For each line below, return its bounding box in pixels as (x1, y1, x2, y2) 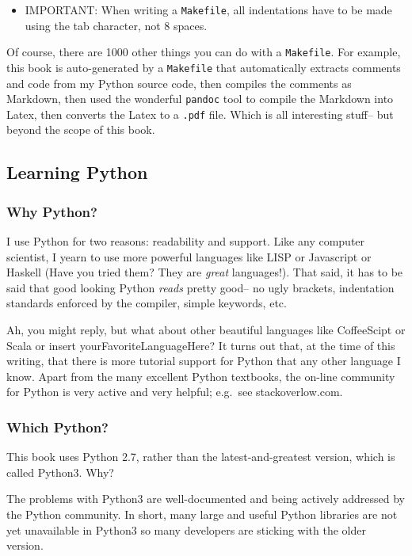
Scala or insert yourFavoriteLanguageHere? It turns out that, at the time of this (6, 337, 395, 353)
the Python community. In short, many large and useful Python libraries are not (6, 506, 398, 522)
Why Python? (6, 201, 97, 221)
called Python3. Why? (6, 463, 114, 480)
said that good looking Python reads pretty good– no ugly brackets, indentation (6, 279, 395, 295)
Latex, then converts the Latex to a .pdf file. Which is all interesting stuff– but (6, 105, 394, 122)
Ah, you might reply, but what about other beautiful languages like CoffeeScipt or (6, 322, 406, 338)
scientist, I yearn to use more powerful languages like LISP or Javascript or (6, 248, 372, 265)
